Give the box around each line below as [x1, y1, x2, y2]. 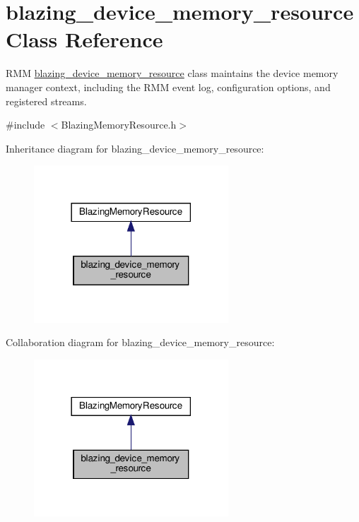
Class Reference [6, 25, 163, 54]
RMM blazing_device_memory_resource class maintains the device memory [6, 66, 339, 81]
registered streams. [6, 93, 87, 108]
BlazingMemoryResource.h [61, 117, 177, 132]
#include [6, 117, 45, 132]
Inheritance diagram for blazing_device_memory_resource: [6, 141, 264, 155]
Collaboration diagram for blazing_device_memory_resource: [6, 335, 275, 350]
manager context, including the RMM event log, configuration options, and [6, 79, 331, 94]
